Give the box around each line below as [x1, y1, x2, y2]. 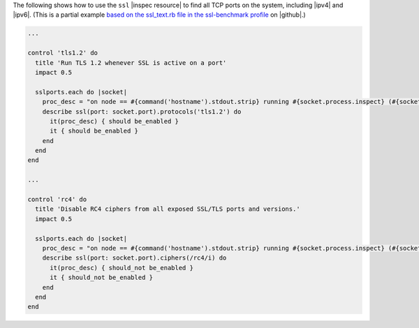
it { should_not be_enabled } [50, 274, 154, 282]
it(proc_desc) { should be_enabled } [50, 117, 179, 125]
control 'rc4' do [27, 195, 87, 204]
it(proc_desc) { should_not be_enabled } [50, 264, 193, 271]
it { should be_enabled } [50, 127, 139, 135]
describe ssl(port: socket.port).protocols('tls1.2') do [42, 107, 242, 115]
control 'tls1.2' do [27, 49, 98, 57]
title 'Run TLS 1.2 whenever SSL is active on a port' [35, 59, 227, 66]
